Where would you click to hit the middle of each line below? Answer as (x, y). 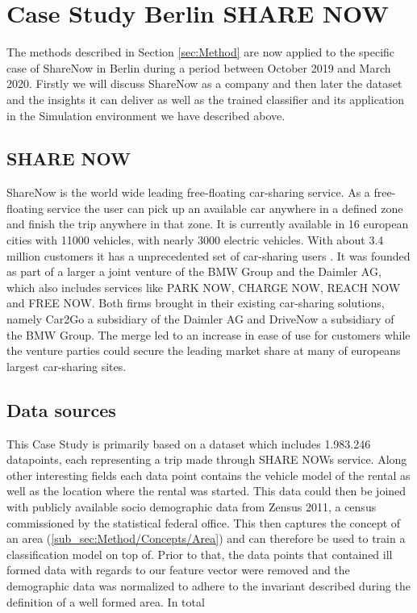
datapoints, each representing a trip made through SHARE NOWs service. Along (207, 459)
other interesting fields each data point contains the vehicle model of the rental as (208, 475)
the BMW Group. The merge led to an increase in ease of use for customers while (208, 334)
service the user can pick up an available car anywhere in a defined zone (225, 208)
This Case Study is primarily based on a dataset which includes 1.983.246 (189, 443)
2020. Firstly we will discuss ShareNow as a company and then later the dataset (204, 83)
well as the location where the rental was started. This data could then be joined (206, 491)
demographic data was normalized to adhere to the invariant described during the (208, 585)
